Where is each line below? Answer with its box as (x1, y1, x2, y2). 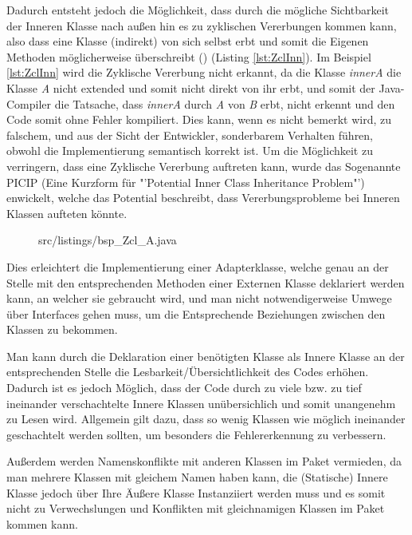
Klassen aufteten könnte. (6, 204, 128, 221)
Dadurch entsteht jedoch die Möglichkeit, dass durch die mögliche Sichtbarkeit (6, 2, 390, 18)
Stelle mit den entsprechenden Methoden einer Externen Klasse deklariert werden (6, 274, 405, 291)
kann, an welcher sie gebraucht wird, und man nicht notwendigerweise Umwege (6, 290, 392, 307)
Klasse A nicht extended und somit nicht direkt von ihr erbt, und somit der (6, 79, 375, 96)
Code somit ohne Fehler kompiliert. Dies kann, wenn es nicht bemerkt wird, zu (6, 111, 391, 128)
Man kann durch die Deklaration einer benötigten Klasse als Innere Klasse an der (6, 347, 405, 364)
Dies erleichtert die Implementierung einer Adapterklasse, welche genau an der (6, 258, 389, 275)
